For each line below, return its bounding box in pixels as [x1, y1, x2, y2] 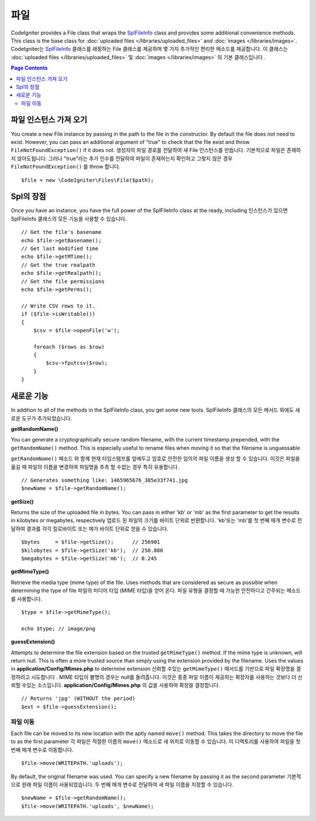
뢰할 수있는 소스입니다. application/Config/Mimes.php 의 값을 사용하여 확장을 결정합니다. [11, 682, 221, 689]
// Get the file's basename [21, 229, 102, 236]
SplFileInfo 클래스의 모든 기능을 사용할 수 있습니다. [11, 215, 127, 222]
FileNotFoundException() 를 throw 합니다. [11, 163, 121, 170]
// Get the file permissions [21, 278, 105, 285]
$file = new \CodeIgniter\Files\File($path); [21, 177, 154, 184]
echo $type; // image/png [21, 625, 96, 632]
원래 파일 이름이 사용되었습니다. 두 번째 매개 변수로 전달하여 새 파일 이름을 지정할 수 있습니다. [21, 781, 234, 788]
